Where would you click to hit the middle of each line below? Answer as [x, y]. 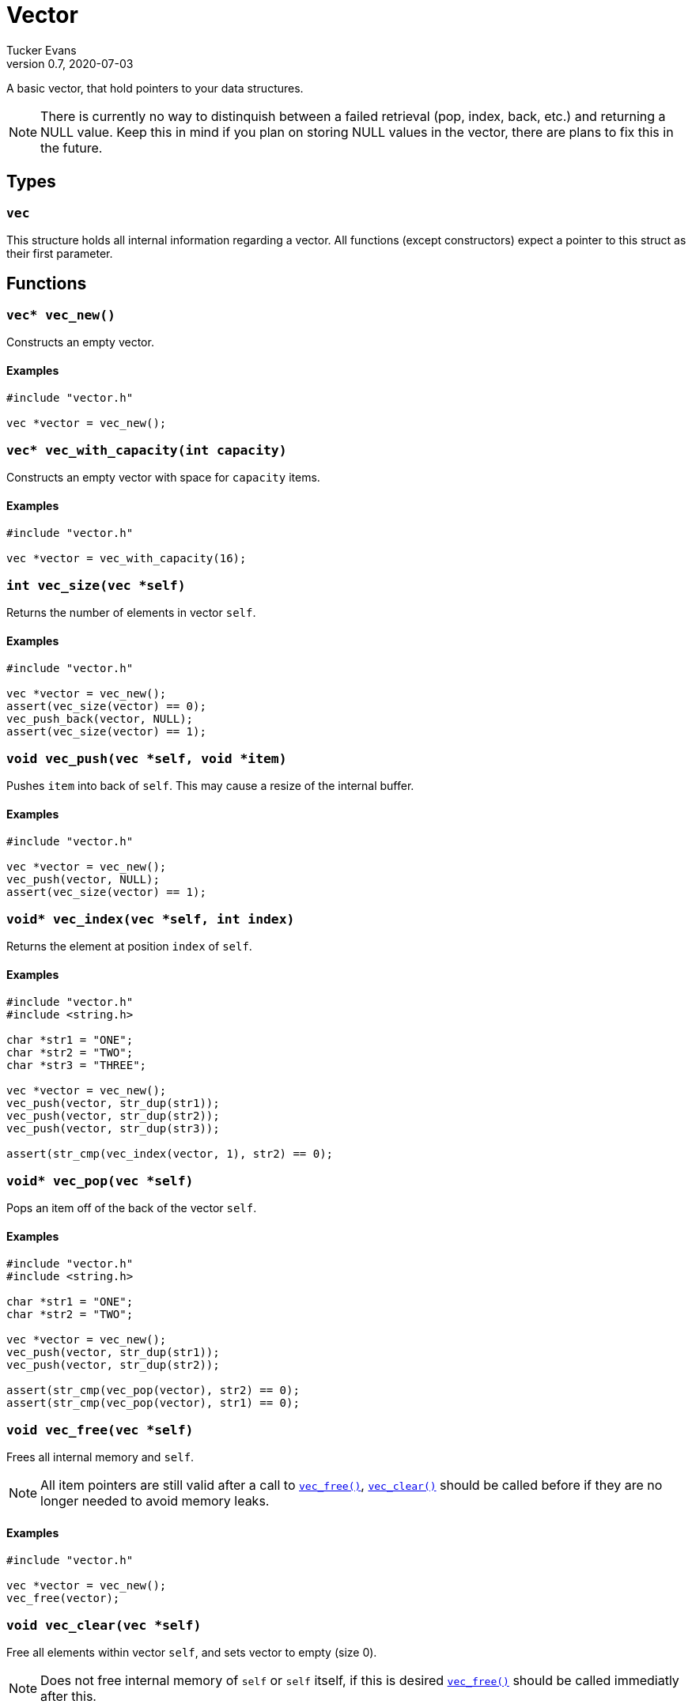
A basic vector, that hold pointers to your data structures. [155, 88]
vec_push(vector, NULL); [83, 880]
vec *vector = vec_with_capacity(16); [127, 559]
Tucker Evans [42, 50]
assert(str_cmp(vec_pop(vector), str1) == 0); [153, 1403]
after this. [68, 1696]
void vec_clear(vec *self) [104, 1625]
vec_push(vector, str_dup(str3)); [113, 1129]
